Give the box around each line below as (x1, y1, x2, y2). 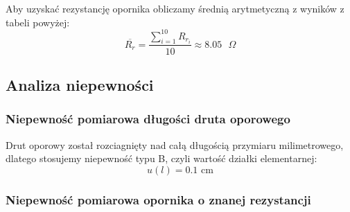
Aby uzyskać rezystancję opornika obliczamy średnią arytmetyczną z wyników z (6, 1, 344, 15)
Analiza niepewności (6, 73, 154, 95)
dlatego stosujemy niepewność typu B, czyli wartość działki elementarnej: (6, 151, 317, 166)
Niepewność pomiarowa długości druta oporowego (6, 110, 290, 127)
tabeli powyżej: (6, 15, 70, 29)
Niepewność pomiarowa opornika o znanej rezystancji (6, 191, 311, 208)
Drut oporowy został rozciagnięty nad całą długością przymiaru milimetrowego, (6, 137, 344, 152)
